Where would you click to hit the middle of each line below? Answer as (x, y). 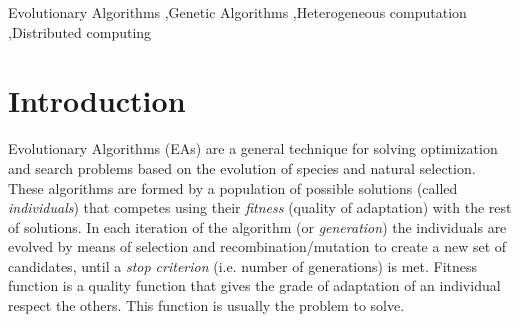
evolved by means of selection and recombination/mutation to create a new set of (257, 246)
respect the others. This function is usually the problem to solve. (206, 305)
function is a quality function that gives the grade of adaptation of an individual (254, 285)
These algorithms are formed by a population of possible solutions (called (233, 187)
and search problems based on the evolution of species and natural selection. (242, 167)
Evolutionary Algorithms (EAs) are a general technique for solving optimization (253, 148)
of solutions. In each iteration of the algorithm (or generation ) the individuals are (257, 226)
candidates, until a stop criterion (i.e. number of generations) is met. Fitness (243, 265)
